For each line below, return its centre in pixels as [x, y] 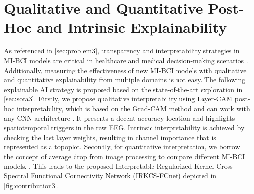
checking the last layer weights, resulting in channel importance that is [110, 137]
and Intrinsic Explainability [132, 27]
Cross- [226, 166]
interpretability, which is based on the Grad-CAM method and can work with [133, 108]
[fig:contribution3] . [32, 185]
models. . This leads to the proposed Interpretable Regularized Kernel [109, 166]
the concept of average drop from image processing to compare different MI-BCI [125, 156]
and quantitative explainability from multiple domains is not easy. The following [125, 80]
